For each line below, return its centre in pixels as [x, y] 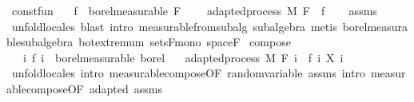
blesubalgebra [40, 42]
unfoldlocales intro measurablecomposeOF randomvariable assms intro [188, 73]
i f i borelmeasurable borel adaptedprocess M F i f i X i [183, 57]
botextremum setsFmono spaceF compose [185, 42]
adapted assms [125, 88]
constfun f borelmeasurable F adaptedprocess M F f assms [194, 10]
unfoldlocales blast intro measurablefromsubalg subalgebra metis [174, 26]
